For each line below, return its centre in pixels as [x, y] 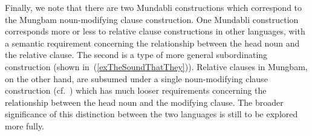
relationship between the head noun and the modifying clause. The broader [144, 102]
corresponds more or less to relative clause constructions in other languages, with [155, 31]
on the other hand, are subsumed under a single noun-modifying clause [136, 78]
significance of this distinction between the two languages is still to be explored [151, 114]
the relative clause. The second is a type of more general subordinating [136, 55]
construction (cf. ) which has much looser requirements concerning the [136, 90]
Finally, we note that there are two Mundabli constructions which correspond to [154, 7]
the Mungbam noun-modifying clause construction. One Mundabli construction [152, 19]
